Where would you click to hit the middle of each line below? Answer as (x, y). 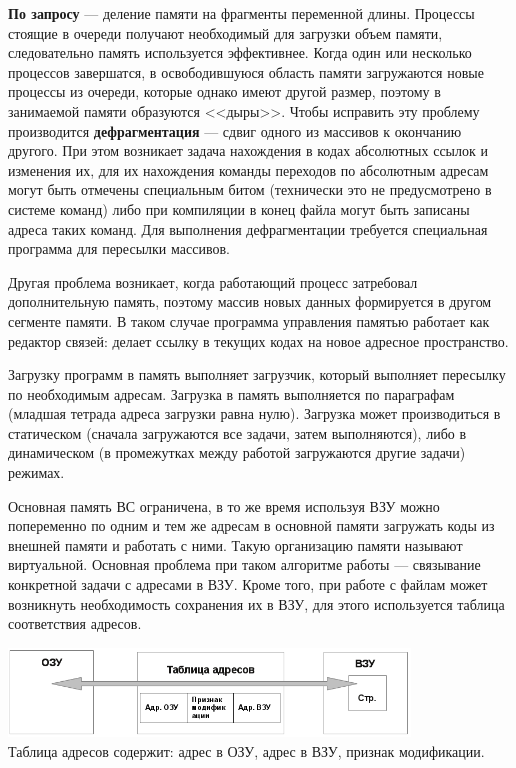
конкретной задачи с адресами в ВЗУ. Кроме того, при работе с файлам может (248, 584)
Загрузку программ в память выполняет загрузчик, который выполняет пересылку (257, 374)
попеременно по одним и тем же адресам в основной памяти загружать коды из (251, 525)
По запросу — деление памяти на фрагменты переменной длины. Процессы (241, 13)
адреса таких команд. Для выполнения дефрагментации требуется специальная (248, 228)
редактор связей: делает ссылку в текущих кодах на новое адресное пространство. (258, 340)
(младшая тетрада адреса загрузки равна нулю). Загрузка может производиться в (254, 413)
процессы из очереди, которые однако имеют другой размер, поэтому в (224, 91)
